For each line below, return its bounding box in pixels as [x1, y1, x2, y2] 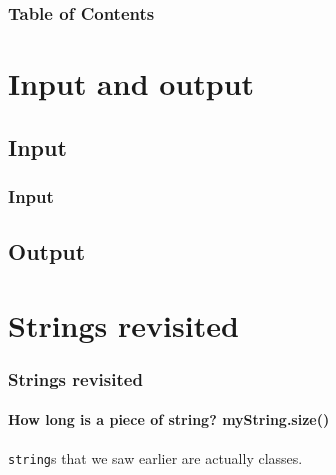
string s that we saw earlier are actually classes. [8, 447, 303, 468]
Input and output [8, 63, 255, 104]
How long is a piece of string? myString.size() [8, 409, 330, 430]
